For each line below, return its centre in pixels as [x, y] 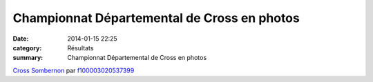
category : [27, 48]
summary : [28, 58]
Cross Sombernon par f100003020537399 [74, 70]
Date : [21, 39]
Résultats [80, 48]
